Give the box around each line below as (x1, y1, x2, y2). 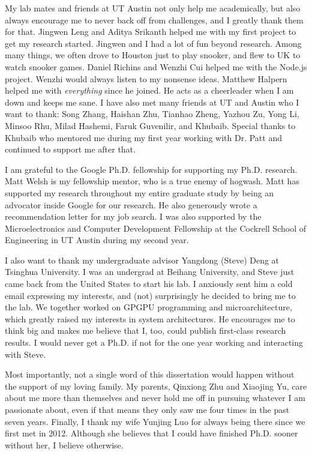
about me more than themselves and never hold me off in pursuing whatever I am (5, 391, 305, 404)
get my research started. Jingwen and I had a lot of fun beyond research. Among (5, 37, 302, 49)
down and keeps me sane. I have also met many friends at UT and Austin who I (5, 95, 299, 108)
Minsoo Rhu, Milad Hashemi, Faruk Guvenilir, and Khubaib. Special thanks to (5, 119, 296, 131)
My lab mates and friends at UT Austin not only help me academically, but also (5, 2, 301, 14)
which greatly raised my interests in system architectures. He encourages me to (5, 312, 295, 325)
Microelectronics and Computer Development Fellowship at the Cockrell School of (5, 221, 306, 234)
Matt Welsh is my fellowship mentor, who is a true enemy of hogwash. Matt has (5, 175, 299, 187)
